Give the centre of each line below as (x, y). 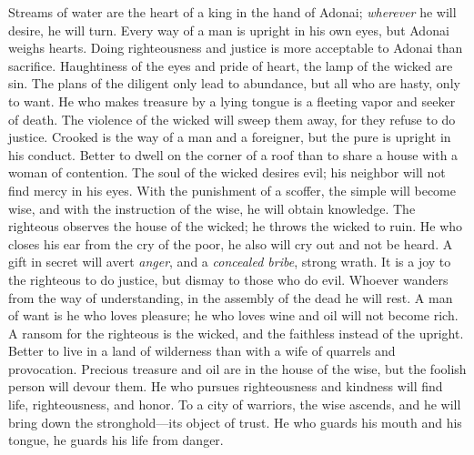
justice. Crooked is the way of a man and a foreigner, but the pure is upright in (230, 137)
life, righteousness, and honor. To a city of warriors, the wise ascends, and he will (235, 404)
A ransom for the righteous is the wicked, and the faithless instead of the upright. (236, 333)
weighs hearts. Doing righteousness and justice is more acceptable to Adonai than (236, 48)
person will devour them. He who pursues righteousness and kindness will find (226, 386)
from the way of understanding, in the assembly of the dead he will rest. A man (231, 297)
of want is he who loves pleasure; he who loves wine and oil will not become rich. (233, 315)
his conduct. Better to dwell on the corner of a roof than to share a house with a (233, 154)
